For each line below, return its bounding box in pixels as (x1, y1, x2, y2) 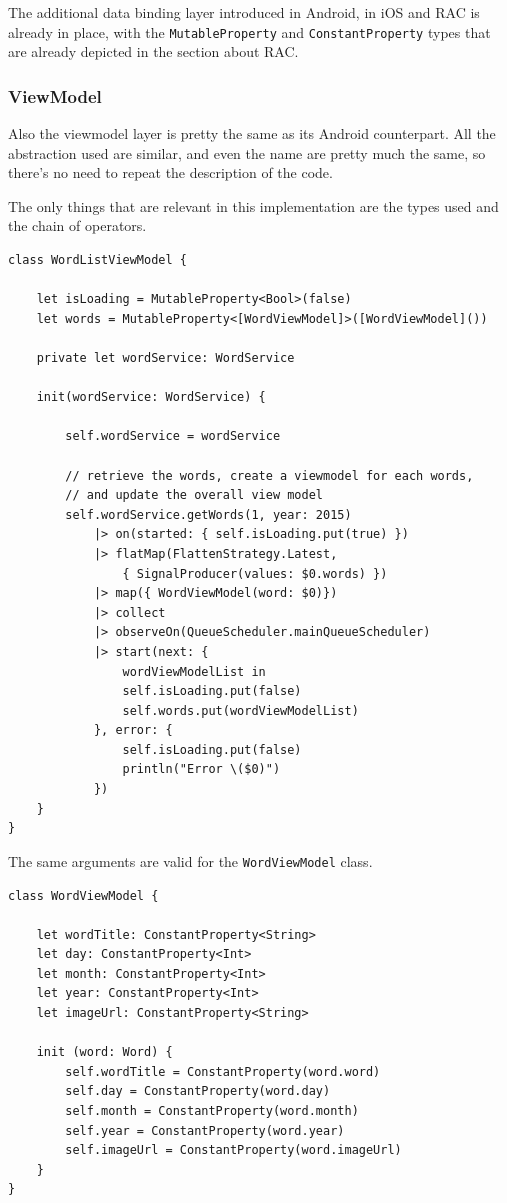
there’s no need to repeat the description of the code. (8, 162, 333, 183)
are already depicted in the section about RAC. (8, 41, 299, 62)
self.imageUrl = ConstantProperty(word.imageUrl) (65, 1143, 402, 1158)
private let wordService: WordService (36, 351, 295, 365)
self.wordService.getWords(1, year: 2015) (65, 507, 352, 522)
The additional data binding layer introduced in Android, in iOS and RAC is (8, 2, 480, 22)
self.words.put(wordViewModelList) (122, 703, 359, 718)
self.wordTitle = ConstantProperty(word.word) (65, 1064, 381, 1079)
